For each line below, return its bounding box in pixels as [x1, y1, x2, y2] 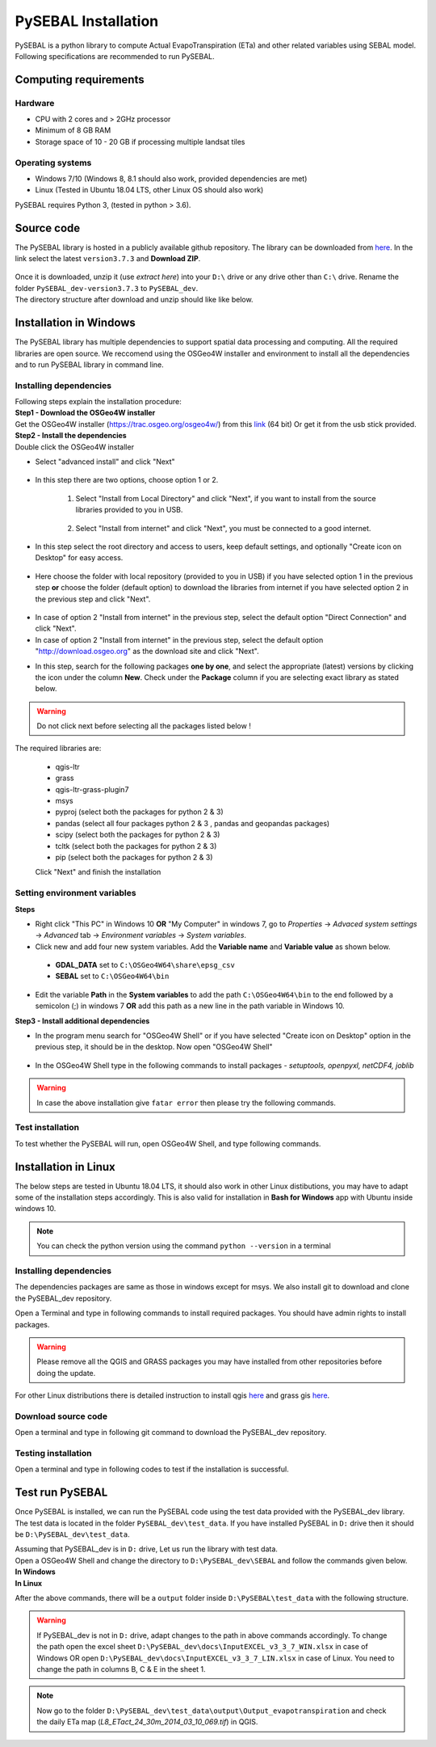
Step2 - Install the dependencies [15, 431, 127, 441]
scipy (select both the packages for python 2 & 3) [55, 829, 220, 840]
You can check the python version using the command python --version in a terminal [36, 1241, 331, 1251]
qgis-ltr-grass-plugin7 [55, 784, 129, 794]
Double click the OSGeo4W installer [15, 441, 135, 452]
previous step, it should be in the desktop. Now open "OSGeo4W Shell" [35, 1042, 273, 1052]
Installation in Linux [15, 1160, 116, 1174]
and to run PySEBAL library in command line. [15, 360, 165, 369]
